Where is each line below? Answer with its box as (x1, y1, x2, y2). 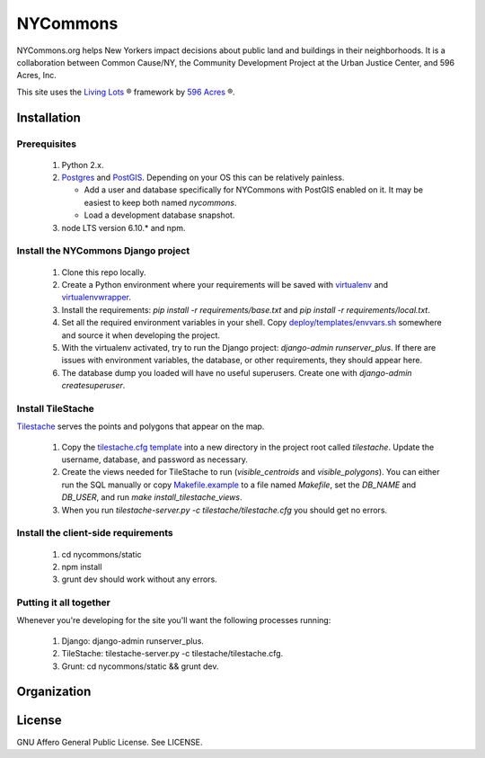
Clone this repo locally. (61, 266, 146, 278)
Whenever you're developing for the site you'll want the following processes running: (16, 615, 331, 626)
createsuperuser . (61, 380, 126, 391)
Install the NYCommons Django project (16, 245, 190, 257)
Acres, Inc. (16, 70, 57, 81)
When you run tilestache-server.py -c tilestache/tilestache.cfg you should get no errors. (61, 504, 388, 515)
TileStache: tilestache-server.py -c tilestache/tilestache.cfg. (61, 648, 284, 659)
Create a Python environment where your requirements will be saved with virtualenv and (61, 279, 389, 290)
